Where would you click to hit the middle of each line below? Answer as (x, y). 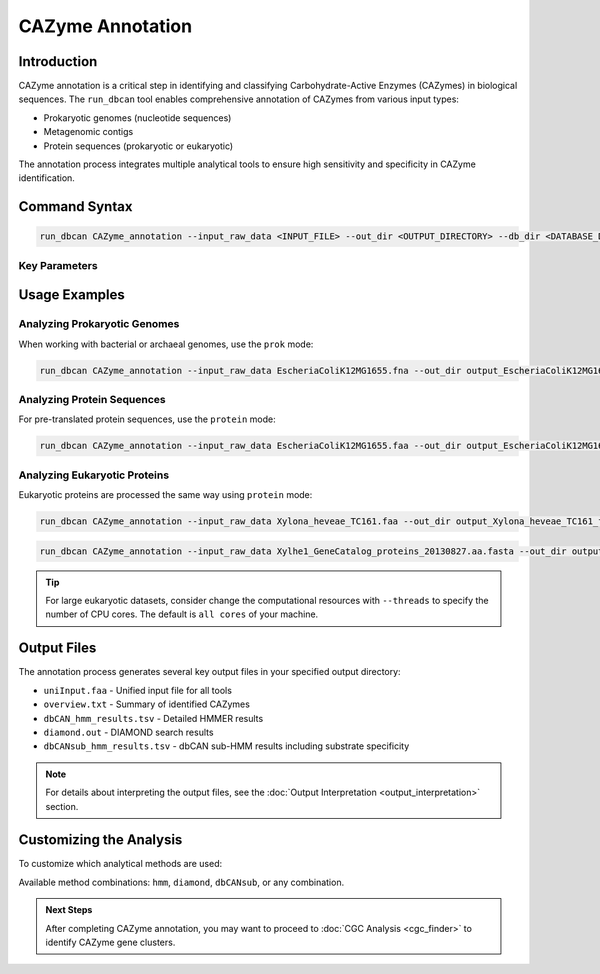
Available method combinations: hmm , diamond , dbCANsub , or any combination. (181, 882)
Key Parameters (58, 265)
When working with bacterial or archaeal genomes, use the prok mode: (166, 344)
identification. (46, 178)
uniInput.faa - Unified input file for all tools (137, 690)
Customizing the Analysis (100, 840)
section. (62, 806)
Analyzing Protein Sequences (92, 400)
